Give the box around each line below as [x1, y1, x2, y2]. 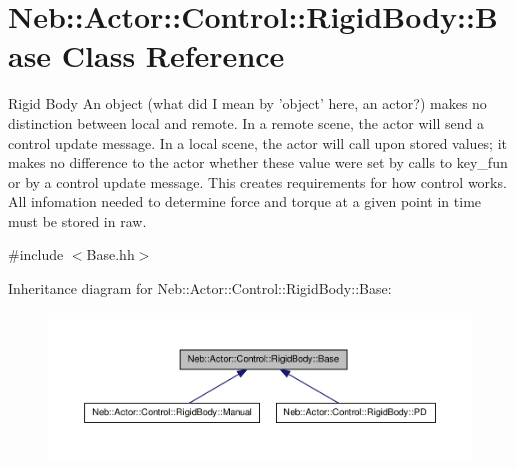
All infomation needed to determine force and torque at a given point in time [8, 191, 482, 212]
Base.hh [86, 244, 135, 265]
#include [8, 244, 64, 265]
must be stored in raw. [8, 210, 147, 231]
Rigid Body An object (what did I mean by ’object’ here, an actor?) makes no [8, 93, 487, 114]
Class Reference [61, 35, 285, 76]
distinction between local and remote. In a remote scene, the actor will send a [8, 112, 484, 133]
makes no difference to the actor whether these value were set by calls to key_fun [8, 152, 508, 173]
